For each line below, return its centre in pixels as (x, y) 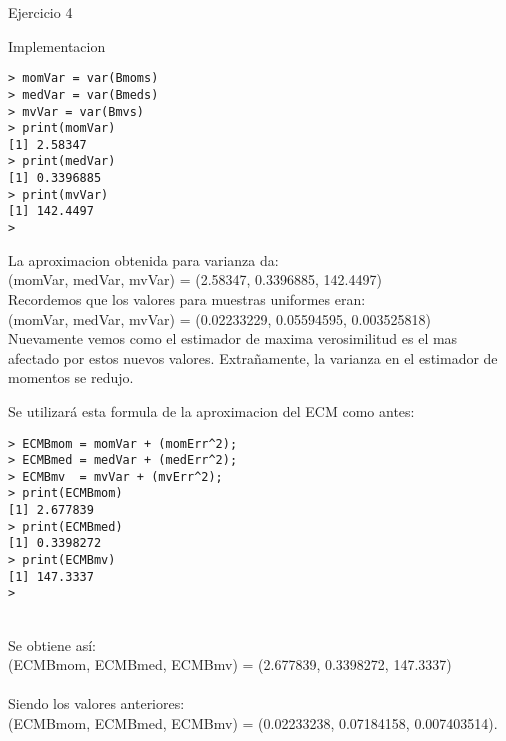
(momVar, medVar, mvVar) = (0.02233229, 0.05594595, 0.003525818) (219, 318)
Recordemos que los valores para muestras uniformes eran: (187, 298)
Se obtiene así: (52, 644)
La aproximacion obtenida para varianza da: (143, 259)
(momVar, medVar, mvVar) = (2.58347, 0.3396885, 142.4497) (195, 279)
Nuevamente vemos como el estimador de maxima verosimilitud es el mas (233, 338)
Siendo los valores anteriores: (96, 703)
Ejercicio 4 (40, 12)
